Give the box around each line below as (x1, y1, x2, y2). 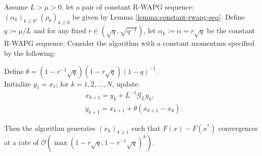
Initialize (4, 78, 31, 89)
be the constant (207, 25, 255, 36)
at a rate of (4, 137, 39, 147)
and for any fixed (33, 25, 86, 36)
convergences (218, 122, 258, 133)
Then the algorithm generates (4, 122, 96, 133)
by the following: (4, 47, 55, 58)
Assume (4, 2, 28, 12)
